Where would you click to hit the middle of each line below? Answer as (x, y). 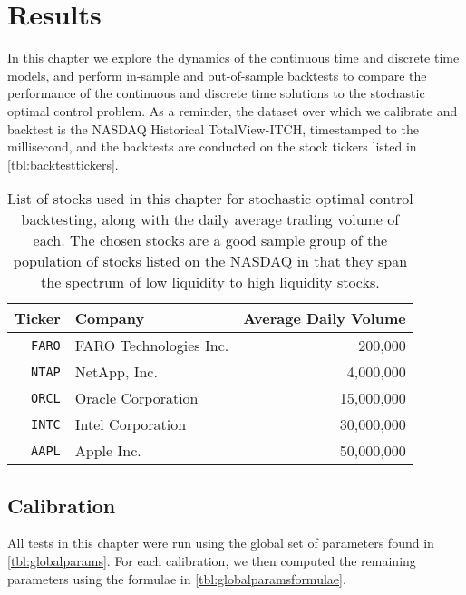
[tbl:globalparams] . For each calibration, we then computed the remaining (212, 561)
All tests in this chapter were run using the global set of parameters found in (221, 543)
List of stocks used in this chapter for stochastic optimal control (210, 199)
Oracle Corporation (136, 398)
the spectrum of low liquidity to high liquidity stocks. (210, 282)
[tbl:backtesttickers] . (63, 164)
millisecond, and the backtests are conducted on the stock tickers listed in (212, 146)
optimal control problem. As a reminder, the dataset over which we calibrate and (233, 110)
